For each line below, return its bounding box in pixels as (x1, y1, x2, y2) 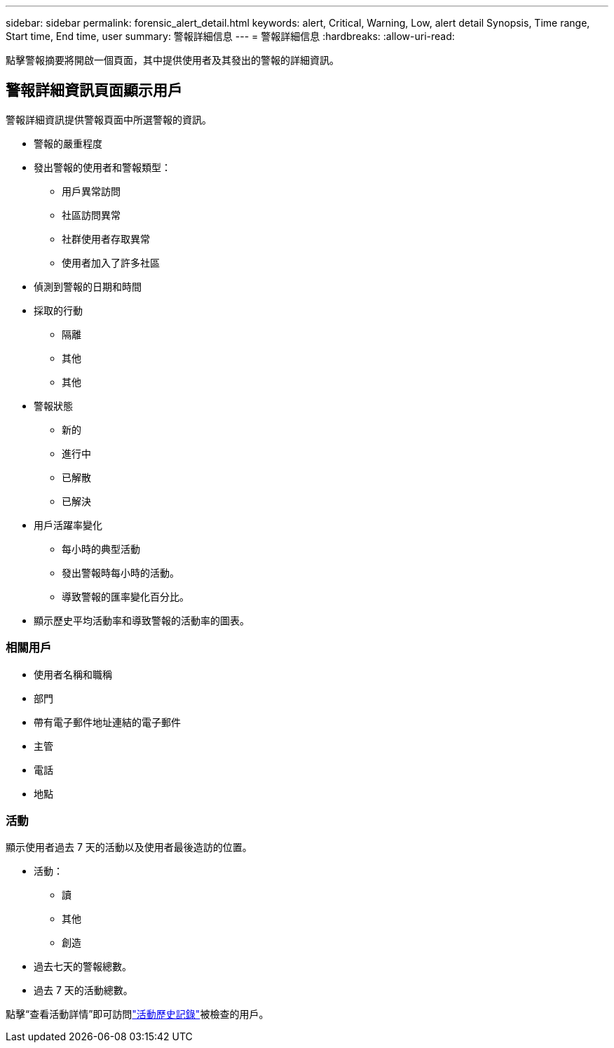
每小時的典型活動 (62, 542, 140, 555)
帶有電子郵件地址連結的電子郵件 (34, 716, 181, 728)
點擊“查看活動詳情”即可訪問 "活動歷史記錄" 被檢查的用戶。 (6, 1008, 269, 1021)
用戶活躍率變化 (34, 518, 102, 531)
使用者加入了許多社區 (62, 256, 160, 269)
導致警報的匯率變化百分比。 (62, 590, 189, 603)
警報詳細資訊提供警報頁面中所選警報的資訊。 (6, 113, 212, 126)
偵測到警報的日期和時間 (34, 280, 142, 293)
